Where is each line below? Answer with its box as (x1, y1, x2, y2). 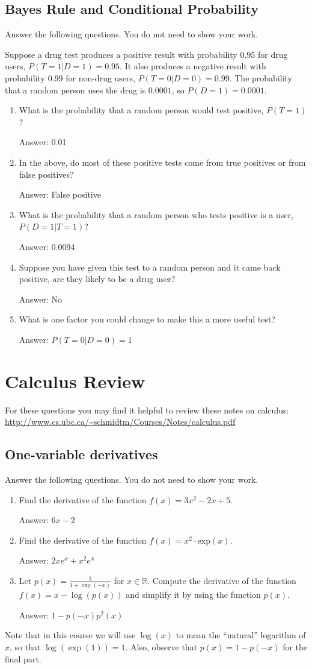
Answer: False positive (19, 188, 101, 201)
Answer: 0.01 (19, 136, 67, 148)
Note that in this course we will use (5, 629, 136, 641)
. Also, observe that (125, 641, 198, 653)
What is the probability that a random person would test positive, (19, 104, 264, 116)
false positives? (19, 168, 74, 180)
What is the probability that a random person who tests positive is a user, (19, 208, 293, 221)
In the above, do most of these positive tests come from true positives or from (19, 155, 306, 168)
